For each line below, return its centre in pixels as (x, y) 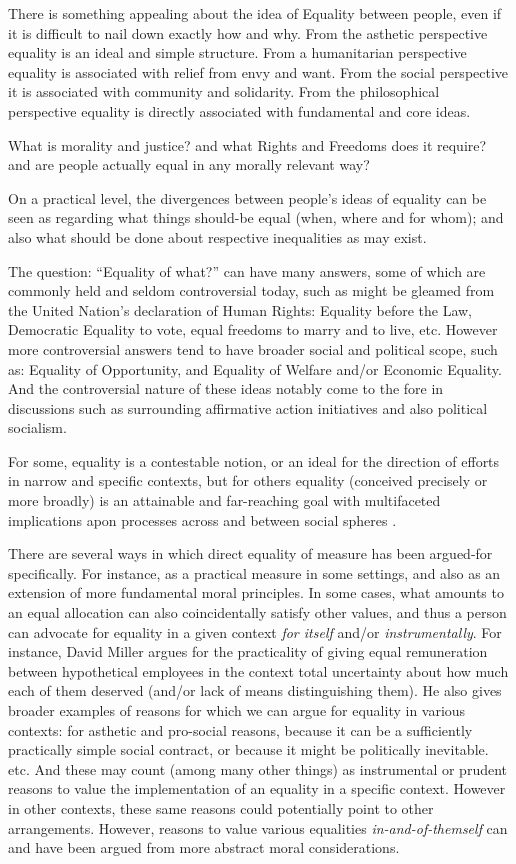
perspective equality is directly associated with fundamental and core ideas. (239, 110)
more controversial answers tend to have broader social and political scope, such (253, 348)
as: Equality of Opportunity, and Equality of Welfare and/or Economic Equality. (255, 368)
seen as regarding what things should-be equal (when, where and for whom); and (256, 217)
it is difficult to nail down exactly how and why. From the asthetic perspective (248, 32)
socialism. (37, 427)
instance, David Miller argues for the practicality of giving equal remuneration (248, 651)
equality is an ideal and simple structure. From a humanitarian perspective (237, 52)
